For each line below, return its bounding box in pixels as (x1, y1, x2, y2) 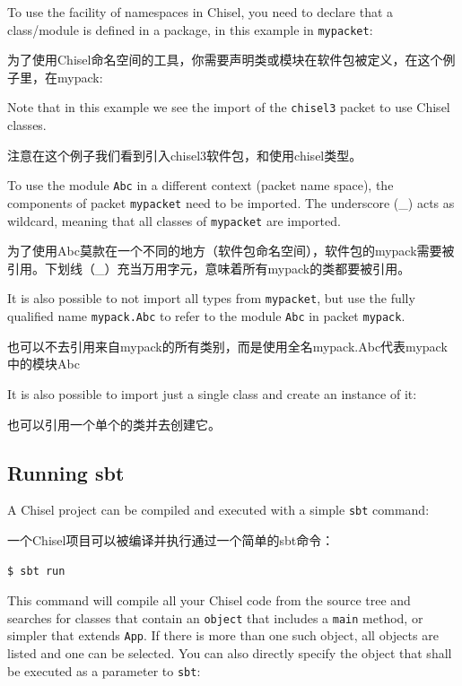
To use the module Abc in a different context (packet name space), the (7, 176, 394, 195)
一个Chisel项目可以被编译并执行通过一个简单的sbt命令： (7, 530, 335, 549)
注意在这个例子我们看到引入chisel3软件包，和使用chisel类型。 (7, 145, 362, 164)
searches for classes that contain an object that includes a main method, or (7, 608, 423, 627)
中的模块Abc (7, 354, 80, 373)
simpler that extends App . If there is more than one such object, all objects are (7, 626, 439, 645)
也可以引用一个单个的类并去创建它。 (7, 414, 221, 433)
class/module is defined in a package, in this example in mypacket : (7, 20, 373, 39)
